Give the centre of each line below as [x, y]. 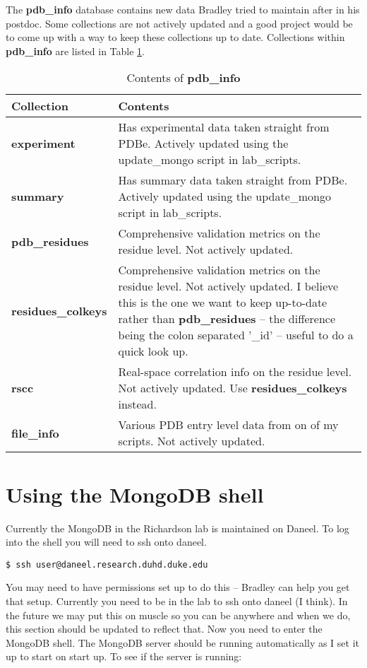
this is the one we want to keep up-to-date [223, 303]
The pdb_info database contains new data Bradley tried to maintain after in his [183, 9]
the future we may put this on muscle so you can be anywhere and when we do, [178, 615]
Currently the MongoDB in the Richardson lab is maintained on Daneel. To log [178, 528]
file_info [35, 433]
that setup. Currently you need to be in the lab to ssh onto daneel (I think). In [177, 600]
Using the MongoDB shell [135, 494]
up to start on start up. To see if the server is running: [124, 656]
